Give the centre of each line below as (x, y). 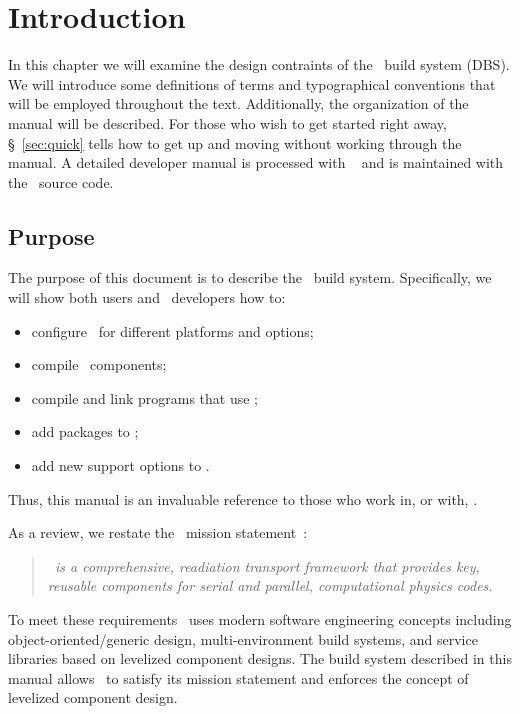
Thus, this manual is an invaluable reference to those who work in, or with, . (243, 498)
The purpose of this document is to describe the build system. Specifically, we (250, 277)
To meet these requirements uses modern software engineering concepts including (260, 619)
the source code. (61, 181)
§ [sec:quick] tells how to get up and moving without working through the (235, 142)
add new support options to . (120, 465)
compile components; (99, 364)
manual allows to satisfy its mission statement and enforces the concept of (238, 677)
